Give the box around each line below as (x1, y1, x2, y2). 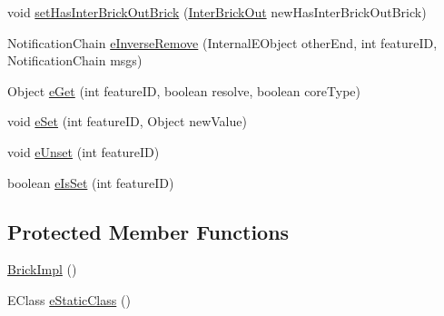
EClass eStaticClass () (7, 290, 131, 309)
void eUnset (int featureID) (7, 142, 160, 161)
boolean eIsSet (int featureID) (7, 173, 174, 192)
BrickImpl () (7, 260, 77, 279)
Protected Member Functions (7, 217, 290, 245)
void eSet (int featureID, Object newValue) (7, 112, 247, 131)
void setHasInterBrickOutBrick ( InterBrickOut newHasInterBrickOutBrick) (7, 3, 427, 21)
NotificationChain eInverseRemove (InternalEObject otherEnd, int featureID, (7, 33, 438, 52)
